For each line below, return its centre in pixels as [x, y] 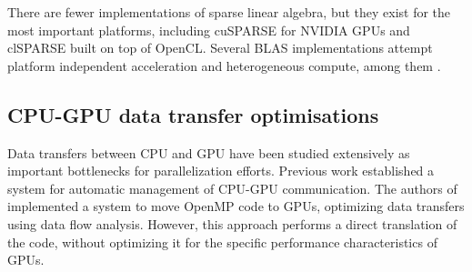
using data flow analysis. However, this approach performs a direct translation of [232, 223]
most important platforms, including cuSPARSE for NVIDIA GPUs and [209, 30]
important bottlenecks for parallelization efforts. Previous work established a [221, 171]
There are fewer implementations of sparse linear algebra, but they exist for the [229, 12]
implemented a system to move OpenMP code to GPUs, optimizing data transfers [236, 206]
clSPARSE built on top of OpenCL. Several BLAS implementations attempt [220, 48]
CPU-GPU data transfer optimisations [193, 114]
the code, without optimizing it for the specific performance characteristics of [222, 242]
